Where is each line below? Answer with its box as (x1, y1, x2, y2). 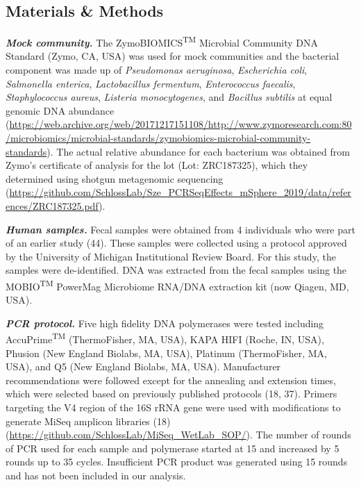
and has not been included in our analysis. (6, 468, 186, 482)
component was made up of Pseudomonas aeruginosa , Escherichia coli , (6, 63, 308, 77)
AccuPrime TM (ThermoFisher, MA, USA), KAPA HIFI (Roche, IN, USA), (6, 330, 324, 347)
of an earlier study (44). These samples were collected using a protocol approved (6, 236, 347, 250)
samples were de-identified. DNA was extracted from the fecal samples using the (6, 263, 347, 277)
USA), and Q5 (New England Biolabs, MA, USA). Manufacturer (6, 359, 281, 374)
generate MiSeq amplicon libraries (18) (6, 413, 171, 428)
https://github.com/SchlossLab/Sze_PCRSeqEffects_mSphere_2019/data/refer (9, 185, 351, 199)
